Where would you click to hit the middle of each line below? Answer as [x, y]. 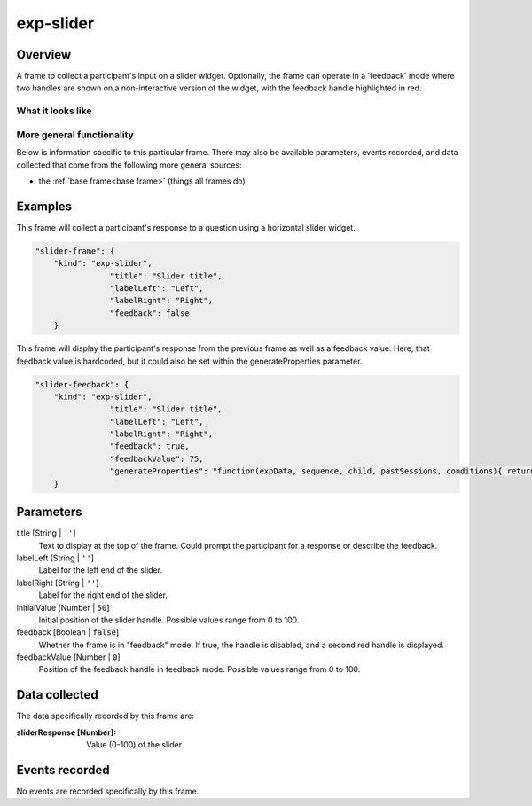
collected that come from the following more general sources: [129, 165]
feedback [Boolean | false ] [68, 632]
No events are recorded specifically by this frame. [108, 791]
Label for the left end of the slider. [101, 570]
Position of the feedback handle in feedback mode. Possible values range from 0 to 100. [199, 669]
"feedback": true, [149, 446]
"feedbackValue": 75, [156, 458]
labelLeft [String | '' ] [55, 558]
